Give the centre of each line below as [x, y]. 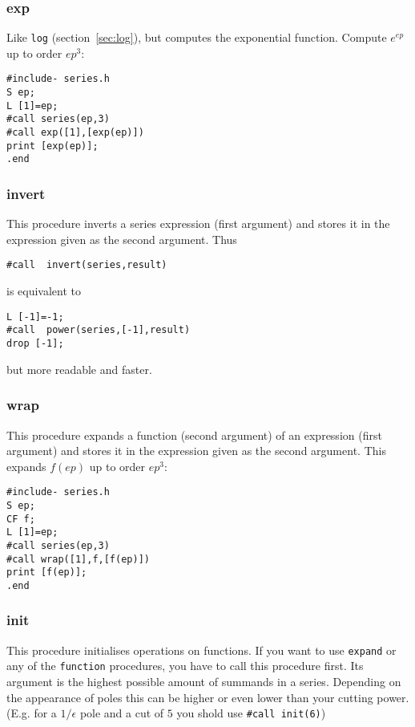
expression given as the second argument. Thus [122, 239]
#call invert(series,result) [87, 265]
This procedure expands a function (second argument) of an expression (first [194, 435]
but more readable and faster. [79, 369]
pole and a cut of [122, 713]
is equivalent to [44, 291]
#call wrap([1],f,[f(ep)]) [78, 559]
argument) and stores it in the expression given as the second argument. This [196, 451]
